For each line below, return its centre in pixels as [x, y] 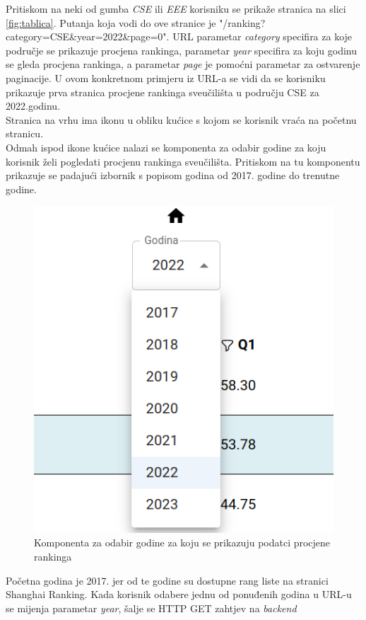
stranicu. [25, 133]
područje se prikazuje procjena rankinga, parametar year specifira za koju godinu [182, 50]
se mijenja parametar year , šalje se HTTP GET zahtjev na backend [151, 608]
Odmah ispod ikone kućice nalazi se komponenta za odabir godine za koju [166, 147]
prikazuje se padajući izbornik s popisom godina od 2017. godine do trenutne [173, 175]
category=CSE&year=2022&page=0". [88, 36]
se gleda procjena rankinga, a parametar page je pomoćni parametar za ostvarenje [183, 64]
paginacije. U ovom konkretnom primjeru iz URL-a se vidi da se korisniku [166, 77]
